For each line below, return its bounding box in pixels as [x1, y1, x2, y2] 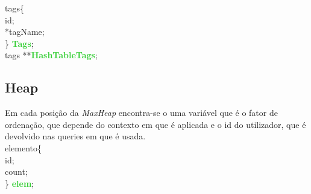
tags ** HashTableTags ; [5, 49, 98, 61]
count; [5, 165, 28, 178]
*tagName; [5, 25, 45, 38]
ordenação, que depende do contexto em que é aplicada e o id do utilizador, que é [5, 118, 306, 130]
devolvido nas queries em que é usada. [5, 130, 146, 142]
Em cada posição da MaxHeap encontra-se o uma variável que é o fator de [5, 106, 278, 119]
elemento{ [5, 141, 42, 154]
